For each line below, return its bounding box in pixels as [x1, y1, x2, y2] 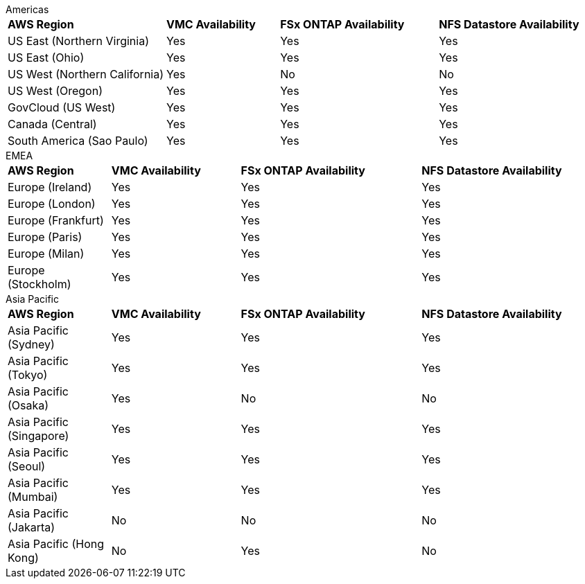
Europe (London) [8, 197, 96, 211]
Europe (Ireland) [8, 180, 92, 194]
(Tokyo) [8, 368, 48, 382]
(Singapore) [8, 429, 69, 443]
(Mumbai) [8, 490, 58, 504]
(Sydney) [8, 337, 55, 351]
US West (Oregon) [8, 84, 103, 98]
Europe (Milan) [8, 247, 85, 260]
